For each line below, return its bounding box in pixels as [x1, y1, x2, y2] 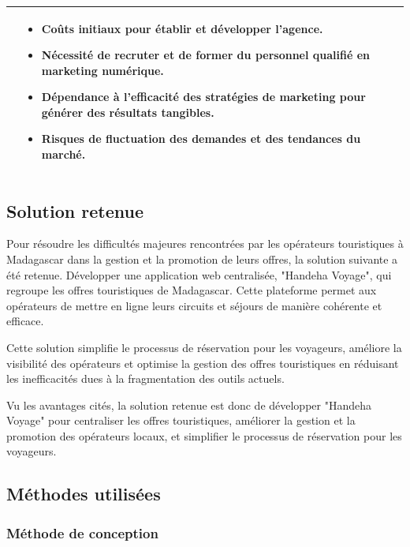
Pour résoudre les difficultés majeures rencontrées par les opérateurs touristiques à [6, 235, 404, 252]
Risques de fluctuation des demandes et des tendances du [41, 130, 361, 147]
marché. [41, 146, 86, 163]
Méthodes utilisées [6, 481, 161, 506]
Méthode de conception [6, 523, 158, 542]
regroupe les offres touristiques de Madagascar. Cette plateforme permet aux [6, 282, 377, 298]
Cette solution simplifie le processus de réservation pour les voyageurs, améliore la [6, 339, 402, 355]
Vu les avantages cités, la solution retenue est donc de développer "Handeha [6, 396, 371, 413]
